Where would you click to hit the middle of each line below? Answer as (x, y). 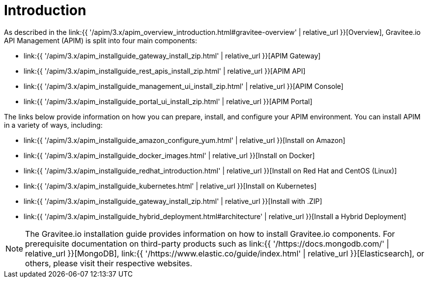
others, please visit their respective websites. (109, 263)
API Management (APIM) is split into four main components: (101, 40)
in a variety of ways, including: (53, 125)
